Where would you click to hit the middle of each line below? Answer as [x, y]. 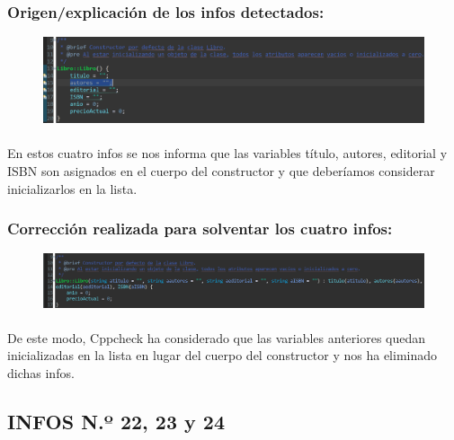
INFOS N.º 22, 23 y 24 [116, 421]
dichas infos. [41, 372]
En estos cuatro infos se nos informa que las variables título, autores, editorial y [227, 153]
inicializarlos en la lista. [72, 188]
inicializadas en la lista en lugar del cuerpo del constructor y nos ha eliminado [223, 355]
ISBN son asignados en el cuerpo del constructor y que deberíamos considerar [221, 171]
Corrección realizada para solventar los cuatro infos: [200, 229]
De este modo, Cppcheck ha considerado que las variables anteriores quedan [217, 337]
